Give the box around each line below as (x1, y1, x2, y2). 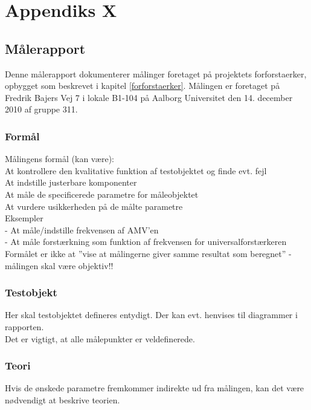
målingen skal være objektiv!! (5, 259, 114, 272)
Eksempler (5, 212, 43, 224)
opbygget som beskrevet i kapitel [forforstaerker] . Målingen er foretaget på (5, 79, 280, 92)
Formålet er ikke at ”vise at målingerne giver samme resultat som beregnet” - (5, 247, 292, 259)
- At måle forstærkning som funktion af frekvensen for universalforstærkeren (5, 235, 287, 248)
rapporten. (5, 320, 44, 333)
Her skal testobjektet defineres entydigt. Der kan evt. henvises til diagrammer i (5, 308, 298, 321)
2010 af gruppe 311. (5, 103, 78, 116)
